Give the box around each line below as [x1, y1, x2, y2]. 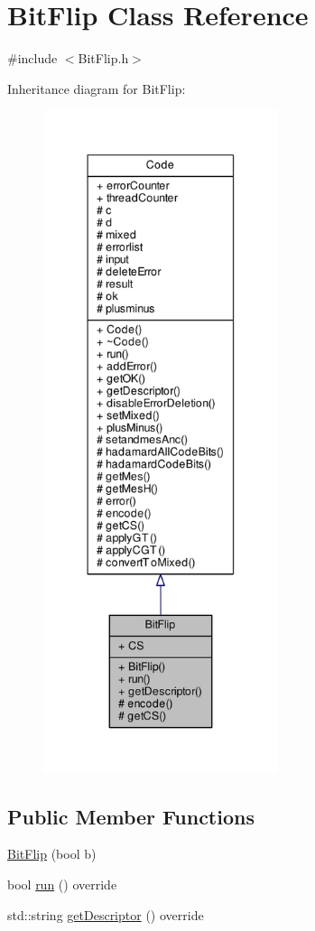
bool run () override [7, 875, 117, 894]
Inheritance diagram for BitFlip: [7, 79, 186, 98]
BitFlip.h [78, 49, 129, 68]
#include [7, 49, 58, 68]
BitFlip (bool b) [7, 844, 97, 863]
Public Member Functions [7, 802, 255, 830]
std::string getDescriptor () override [7, 905, 204, 924]
